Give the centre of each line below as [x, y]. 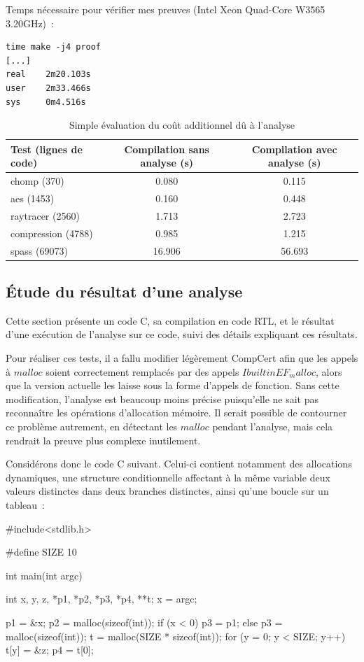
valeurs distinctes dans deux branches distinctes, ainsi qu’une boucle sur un [167, 491]
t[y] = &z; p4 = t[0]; [50, 650]
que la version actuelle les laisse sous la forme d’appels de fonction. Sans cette [173, 385]
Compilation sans [167, 149]
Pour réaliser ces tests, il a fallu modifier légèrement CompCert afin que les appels [182, 358]
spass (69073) [39, 250]
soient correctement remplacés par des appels [142, 371]
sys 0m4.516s [46, 102]
